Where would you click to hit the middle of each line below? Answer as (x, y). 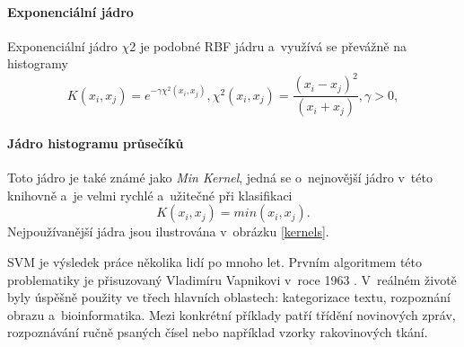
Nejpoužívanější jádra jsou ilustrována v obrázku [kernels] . (168, 231)
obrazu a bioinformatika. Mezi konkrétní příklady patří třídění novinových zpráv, (232, 314)
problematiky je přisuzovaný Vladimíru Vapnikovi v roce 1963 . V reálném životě (232, 279)
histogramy (38, 63)
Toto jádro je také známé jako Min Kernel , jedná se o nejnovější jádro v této (220, 178)
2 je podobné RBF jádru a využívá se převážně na (268, 45)
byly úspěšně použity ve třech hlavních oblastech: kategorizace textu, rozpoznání (229, 297)
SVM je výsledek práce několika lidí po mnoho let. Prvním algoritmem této (215, 261)
